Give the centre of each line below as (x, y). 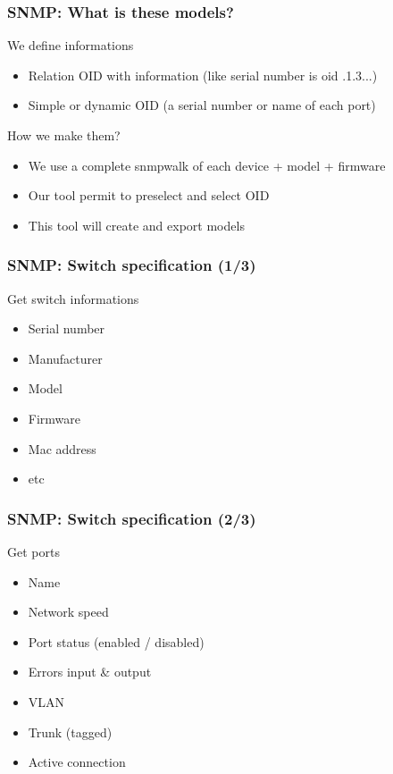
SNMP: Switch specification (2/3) (132, 518)
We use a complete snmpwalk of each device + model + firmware (207, 165)
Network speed (68, 612)
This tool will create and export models (136, 225)
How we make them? (64, 135)
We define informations (71, 45)
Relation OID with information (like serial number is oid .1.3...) (203, 75)
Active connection (77, 762)
